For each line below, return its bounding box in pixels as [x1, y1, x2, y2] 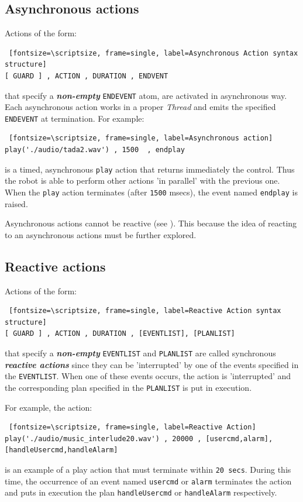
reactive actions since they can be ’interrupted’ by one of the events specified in [5, 358, 299, 370]
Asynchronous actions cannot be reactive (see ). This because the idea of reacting [5, 217, 297, 229]
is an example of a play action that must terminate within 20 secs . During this [5, 463, 291, 475]
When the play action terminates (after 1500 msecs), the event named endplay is [5, 185, 298, 198]
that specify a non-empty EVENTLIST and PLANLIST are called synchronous [5, 346, 276, 359]
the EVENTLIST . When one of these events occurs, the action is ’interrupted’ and [5, 370, 291, 382]
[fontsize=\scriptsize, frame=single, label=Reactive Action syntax [9, 307, 281, 315]
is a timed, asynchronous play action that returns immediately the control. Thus [5, 163, 295, 175]
